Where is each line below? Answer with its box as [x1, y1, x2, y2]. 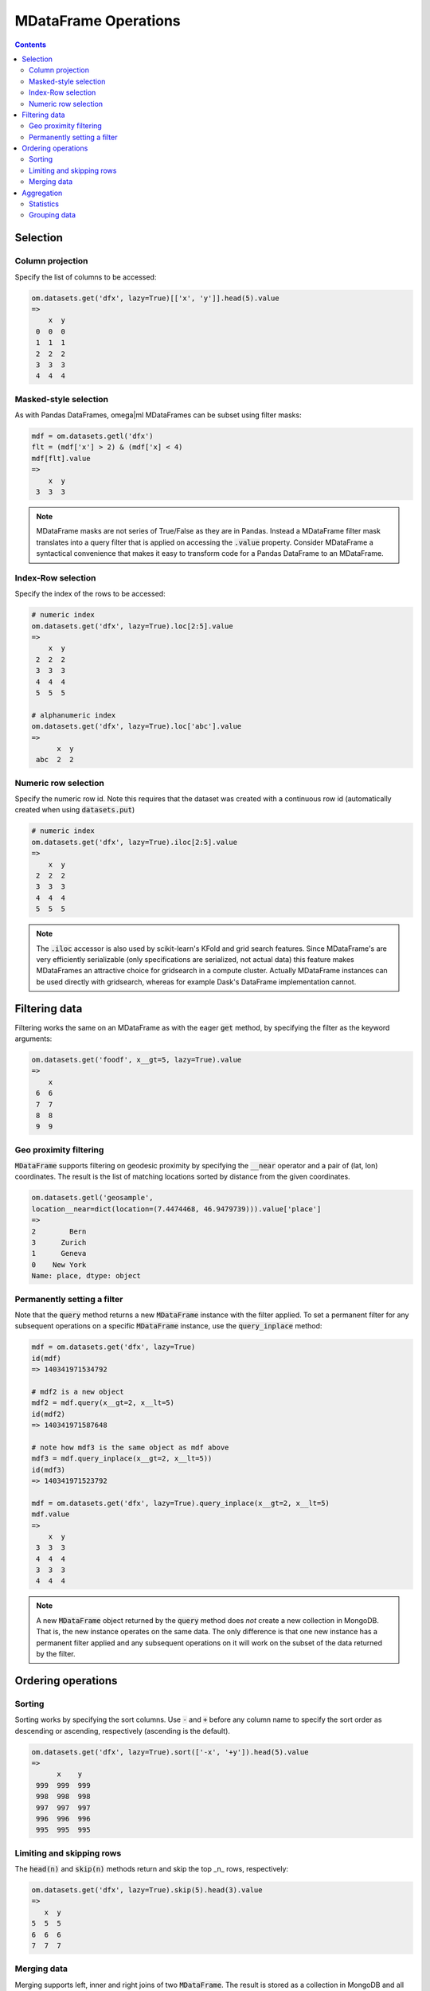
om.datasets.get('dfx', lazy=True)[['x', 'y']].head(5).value [31, 293, 279, 303]
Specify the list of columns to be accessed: [14, 272, 157, 282]
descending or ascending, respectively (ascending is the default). [14, 1726, 231, 1735]
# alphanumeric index [31, 710, 116, 720]
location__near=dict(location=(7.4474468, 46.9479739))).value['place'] [31, 1204, 322, 1214]
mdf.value [31, 1510, 70, 1519]
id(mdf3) [31, 1465, 66, 1474]
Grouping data [29, 210, 76, 220]
